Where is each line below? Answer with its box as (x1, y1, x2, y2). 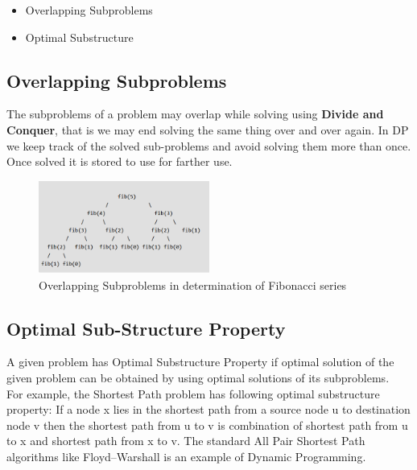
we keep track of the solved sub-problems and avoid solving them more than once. (6, 137, 411, 154)
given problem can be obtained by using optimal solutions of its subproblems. (6, 369, 390, 385)
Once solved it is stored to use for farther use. (6, 153, 233, 170)
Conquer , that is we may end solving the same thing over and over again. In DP (6, 121, 409, 138)
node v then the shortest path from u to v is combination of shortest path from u (6, 416, 408, 433)
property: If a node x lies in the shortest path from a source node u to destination (6, 401, 411, 418)
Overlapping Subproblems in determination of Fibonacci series (39, 276, 347, 293)
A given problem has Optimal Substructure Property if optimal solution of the (6, 353, 394, 370)
